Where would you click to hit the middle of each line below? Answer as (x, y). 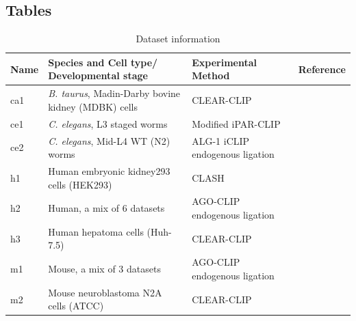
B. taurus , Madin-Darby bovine (114, 93)
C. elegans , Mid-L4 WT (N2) (109, 140)
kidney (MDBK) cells (93, 106)
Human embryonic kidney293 (109, 170)
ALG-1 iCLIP (221, 140)
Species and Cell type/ (103, 62)
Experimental (224, 62)
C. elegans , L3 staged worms (108, 123)
